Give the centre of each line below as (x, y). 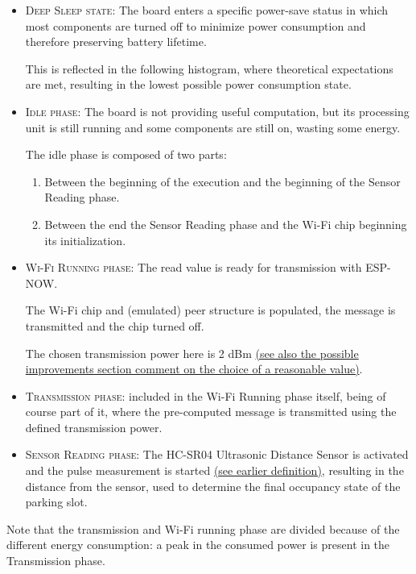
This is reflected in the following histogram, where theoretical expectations (209, 68)
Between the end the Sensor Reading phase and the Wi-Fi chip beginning (226, 224)
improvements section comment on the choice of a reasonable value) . (194, 369)
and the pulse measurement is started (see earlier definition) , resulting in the (214, 470)
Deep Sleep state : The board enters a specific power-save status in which (207, 10)
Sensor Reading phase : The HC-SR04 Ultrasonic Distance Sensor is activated (217, 454)
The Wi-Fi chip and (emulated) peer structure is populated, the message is (210, 310)
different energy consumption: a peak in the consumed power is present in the (198, 545)
